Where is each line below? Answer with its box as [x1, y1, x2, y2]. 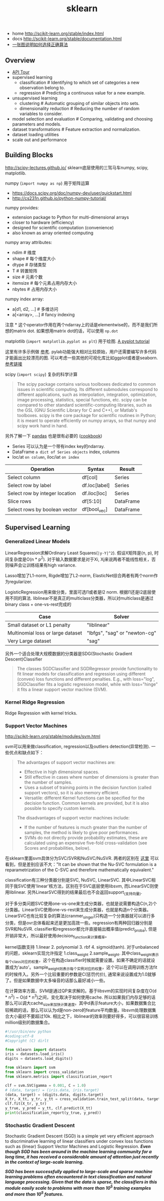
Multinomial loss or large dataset [7, 630, 82, 637]
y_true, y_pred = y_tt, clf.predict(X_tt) [5, 1106, 93, 1111]
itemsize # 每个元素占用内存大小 [12, 280, 77, 286]
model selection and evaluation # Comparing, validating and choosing [12, 116, 153, 122]
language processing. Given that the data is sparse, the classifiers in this [5, 1179, 157, 1185]
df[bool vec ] [82, 506, 108, 514]
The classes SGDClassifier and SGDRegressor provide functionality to [17, 666, 158, 672]
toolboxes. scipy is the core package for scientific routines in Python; [17, 412, 156, 418]
